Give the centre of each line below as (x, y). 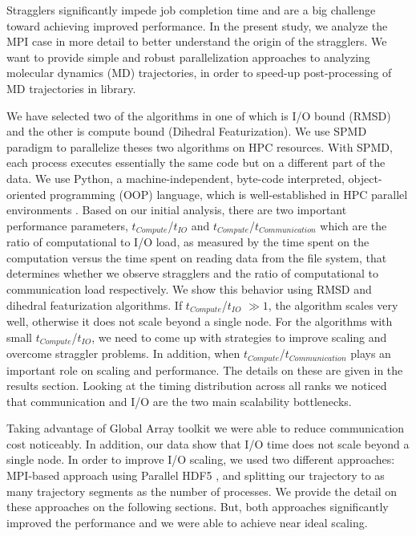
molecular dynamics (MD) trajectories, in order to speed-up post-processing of (199, 73)
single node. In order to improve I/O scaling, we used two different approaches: (201, 459)
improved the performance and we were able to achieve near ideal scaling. (187, 522)
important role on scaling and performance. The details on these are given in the (205, 370)
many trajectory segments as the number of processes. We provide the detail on (202, 491)
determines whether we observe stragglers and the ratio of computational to (193, 273)
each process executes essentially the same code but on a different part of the (196, 162)
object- (365, 178)
